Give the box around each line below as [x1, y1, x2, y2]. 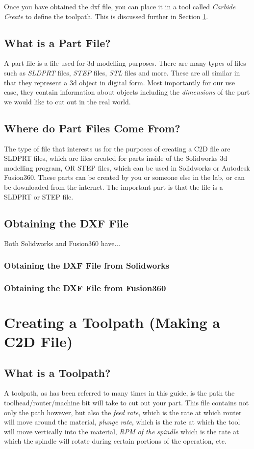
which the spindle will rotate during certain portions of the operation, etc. [4, 436, 227, 446]
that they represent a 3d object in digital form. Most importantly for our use [4, 77, 235, 87]
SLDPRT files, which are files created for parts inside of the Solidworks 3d [4, 153, 228, 163]
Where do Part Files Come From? [4, 120, 180, 135]
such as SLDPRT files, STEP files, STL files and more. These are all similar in [4, 67, 240, 77]
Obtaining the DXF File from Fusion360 [4, 281, 166, 294]
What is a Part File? [4, 35, 111, 50]
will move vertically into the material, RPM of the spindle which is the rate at [4, 426, 239, 436]
